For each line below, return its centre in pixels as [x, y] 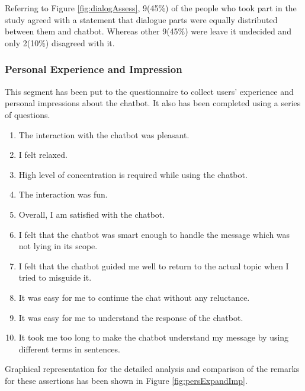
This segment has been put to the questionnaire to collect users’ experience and [149, 91]
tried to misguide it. [55, 277]
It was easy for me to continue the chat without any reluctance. [134, 297]
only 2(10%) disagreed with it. [60, 42]
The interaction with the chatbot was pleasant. [104, 134]
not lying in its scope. [58, 246]
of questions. [28, 114]
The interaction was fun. [63, 194]
